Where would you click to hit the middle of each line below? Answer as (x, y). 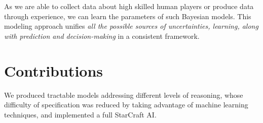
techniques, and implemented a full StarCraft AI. (80, 114)
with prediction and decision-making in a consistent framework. (102, 36)
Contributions (54, 70)
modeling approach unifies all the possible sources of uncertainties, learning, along (131, 26)
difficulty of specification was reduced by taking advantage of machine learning (126, 105)
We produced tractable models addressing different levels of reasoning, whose (124, 95)
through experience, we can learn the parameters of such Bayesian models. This (128, 16)
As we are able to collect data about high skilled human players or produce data (129, 6)
